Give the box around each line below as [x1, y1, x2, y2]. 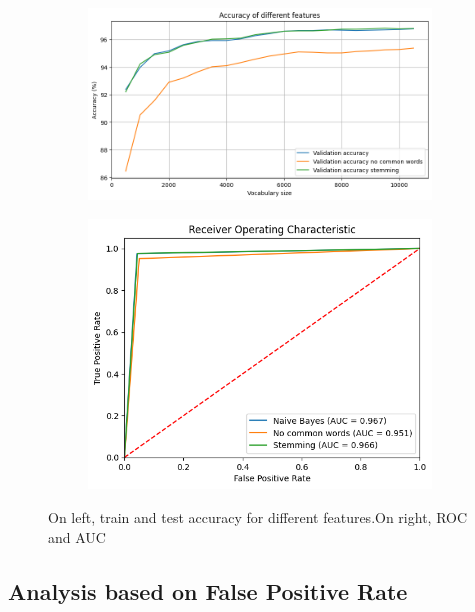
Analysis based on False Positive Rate [8, 575, 408, 606]
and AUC [48, 526, 106, 547]
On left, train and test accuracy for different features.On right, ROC [48, 506, 468, 527]
